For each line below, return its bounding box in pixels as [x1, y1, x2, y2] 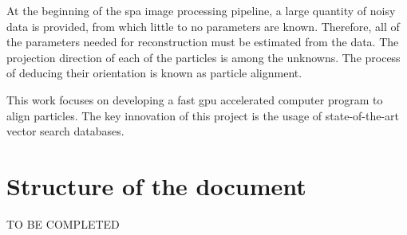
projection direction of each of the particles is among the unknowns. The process [6, 49, 401, 65]
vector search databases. [6, 123, 124, 139]
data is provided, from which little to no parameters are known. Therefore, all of [6, 18, 400, 34]
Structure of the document [6, 169, 306, 202]
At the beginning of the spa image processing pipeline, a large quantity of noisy [6, 2, 396, 18]
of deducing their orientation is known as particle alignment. [6, 65, 302, 81]
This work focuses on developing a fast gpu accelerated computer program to [6, 91, 383, 108]
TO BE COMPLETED [6, 215, 120, 232]
